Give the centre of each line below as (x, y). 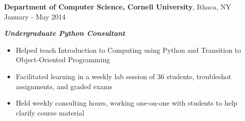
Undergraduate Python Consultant (65, 33)
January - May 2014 (35, 16)
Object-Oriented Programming (63, 60)
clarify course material (50, 112)
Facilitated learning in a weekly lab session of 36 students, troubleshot (124, 76)
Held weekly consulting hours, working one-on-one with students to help (127, 103)
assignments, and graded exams (64, 86)
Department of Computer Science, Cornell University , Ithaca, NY (118, 6)
